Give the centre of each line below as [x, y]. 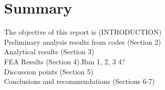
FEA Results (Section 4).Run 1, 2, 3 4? [65, 61]
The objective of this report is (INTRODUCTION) [83, 32]
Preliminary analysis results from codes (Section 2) [82, 41]
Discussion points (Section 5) [49, 71]
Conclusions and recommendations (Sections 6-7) [79, 81]
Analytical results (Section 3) [49, 52]
